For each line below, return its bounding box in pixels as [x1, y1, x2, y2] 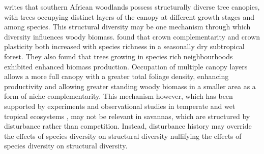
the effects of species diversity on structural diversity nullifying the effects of [4, 130, 242, 141]
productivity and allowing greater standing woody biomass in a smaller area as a [4, 81, 256, 91]
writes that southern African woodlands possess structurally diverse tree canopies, [4, 2, 260, 12]
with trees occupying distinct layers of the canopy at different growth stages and [4, 11, 255, 22]
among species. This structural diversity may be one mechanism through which [4, 21, 251, 32]
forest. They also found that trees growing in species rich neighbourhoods [4, 51, 233, 61]
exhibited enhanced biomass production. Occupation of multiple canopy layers [4, 61, 248, 71]
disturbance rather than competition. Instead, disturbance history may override [4, 121, 252, 131]
